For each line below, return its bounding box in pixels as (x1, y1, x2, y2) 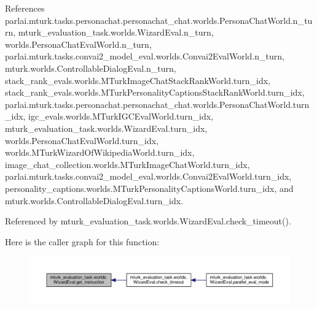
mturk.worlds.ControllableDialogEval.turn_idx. (5, 194, 184, 207)
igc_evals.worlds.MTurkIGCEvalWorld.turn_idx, (28, 110, 214, 123)
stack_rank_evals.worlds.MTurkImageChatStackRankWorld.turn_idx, (5, 74, 270, 86)
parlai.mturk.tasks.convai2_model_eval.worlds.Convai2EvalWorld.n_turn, (5, 50, 284, 63)
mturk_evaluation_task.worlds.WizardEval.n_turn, (18, 26, 214, 39)
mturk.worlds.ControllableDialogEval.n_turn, (5, 61, 176, 74)
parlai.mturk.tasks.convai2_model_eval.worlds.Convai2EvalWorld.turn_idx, (5, 170, 292, 183)
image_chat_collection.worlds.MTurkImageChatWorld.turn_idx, (5, 158, 250, 170)
